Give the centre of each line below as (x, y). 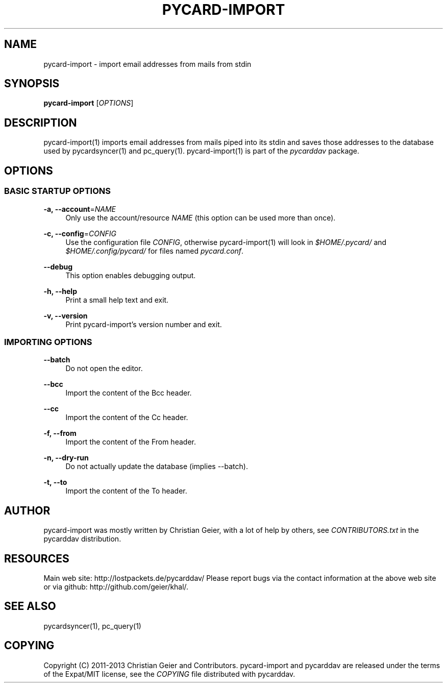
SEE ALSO (30, 606)
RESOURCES (37, 558)
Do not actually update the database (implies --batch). (157, 467)
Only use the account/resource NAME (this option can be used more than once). (201, 217)
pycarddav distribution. (82, 539)
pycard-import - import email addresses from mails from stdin (147, 64)
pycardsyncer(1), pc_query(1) (92, 626)
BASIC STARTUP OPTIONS (57, 191)
